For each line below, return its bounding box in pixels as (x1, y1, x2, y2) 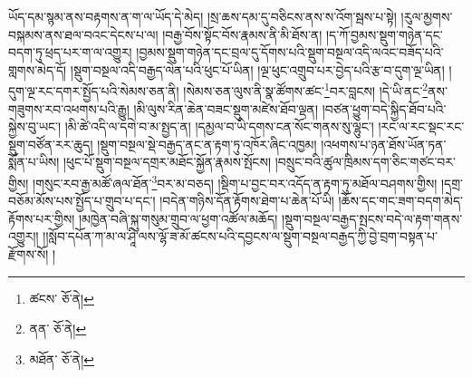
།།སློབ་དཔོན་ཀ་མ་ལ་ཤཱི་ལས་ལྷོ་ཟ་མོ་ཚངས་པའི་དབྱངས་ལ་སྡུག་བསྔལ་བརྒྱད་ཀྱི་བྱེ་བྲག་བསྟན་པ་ (43, 227, 438, 246)
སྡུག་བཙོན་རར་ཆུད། (8, 134, 93, 153)
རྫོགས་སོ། (8, 245, 49, 264)
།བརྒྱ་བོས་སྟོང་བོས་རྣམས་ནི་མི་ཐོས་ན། (162, 24, 323, 44)
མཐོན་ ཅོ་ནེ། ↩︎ (29, 349, 95, 368)
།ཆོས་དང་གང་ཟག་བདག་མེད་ (338, 191, 463, 210)
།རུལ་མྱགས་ (400, 7, 453, 25)
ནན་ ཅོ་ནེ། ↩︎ (29, 319, 87, 338)
